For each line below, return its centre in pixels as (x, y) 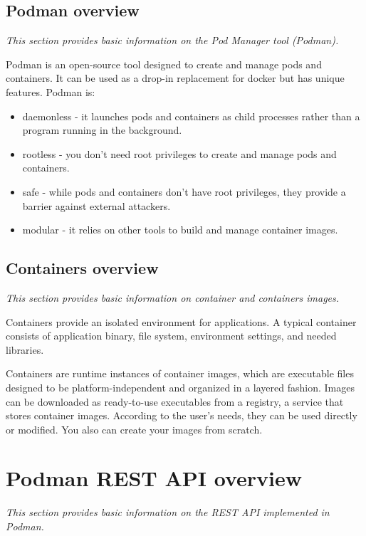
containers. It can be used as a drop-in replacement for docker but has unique (175, 78)
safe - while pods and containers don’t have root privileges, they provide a (184, 191)
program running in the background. (102, 130)
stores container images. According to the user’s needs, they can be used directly (182, 415)
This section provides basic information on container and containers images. (173, 297)
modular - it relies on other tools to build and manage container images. (180, 230)
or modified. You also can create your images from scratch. (134, 429)
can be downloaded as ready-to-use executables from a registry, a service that (175, 401)
